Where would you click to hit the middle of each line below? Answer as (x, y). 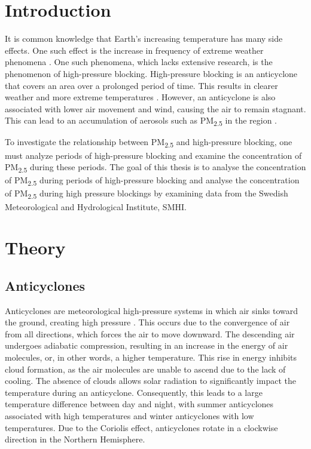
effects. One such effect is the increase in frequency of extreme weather (134, 50)
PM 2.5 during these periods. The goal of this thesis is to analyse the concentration (155, 167)
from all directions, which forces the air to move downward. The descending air (150, 333)
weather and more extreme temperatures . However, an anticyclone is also (140, 97)
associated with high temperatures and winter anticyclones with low (129, 416)
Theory (35, 247)
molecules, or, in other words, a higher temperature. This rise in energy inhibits (151, 357)
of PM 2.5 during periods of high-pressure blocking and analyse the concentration (152, 181)
